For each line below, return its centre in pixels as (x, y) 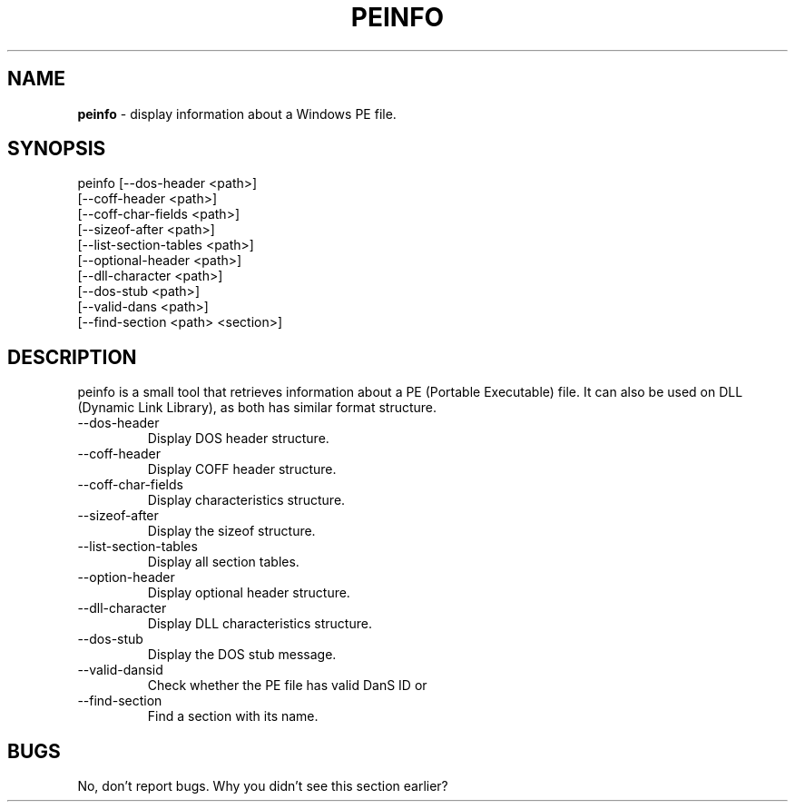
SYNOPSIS (57, 149)
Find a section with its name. (233, 716)
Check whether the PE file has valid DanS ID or (287, 686)
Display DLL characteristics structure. (260, 624)
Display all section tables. (223, 562)
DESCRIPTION (72, 357)
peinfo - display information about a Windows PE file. (237, 113)
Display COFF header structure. (242, 469)
